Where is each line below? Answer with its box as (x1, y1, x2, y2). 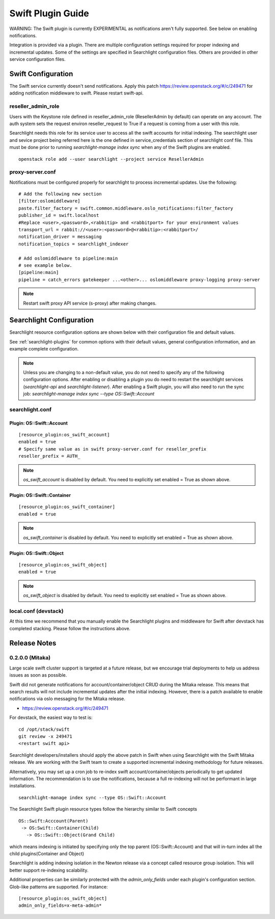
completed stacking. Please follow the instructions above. (9, 625, 131, 631)
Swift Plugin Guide (9, 8, 89, 19)
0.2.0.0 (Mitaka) (9, 654, 51, 661)
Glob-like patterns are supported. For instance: (9, 883, 108, 890)
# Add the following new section (18, 191, 102, 197)
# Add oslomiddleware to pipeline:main (18, 255, 118, 261)
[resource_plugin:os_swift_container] (18, 504, 116, 510)
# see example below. (18, 262, 72, 268)
